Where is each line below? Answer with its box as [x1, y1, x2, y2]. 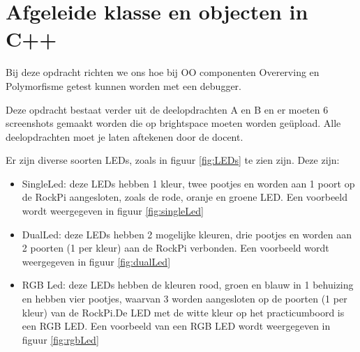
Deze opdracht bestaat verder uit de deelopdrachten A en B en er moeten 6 [6, 102, 329, 116]
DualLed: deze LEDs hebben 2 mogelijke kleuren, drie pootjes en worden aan [22, 227, 352, 241]
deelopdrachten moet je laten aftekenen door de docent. [6, 129, 243, 144]
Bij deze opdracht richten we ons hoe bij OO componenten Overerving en [6, 65, 320, 79]
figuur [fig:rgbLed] [22, 332, 99, 346]
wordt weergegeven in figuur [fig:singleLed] [22, 204, 204, 218]
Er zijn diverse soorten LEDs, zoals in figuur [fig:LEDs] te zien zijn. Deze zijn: [6, 153, 340, 167]
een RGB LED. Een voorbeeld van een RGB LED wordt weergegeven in [22, 319, 331, 333]
